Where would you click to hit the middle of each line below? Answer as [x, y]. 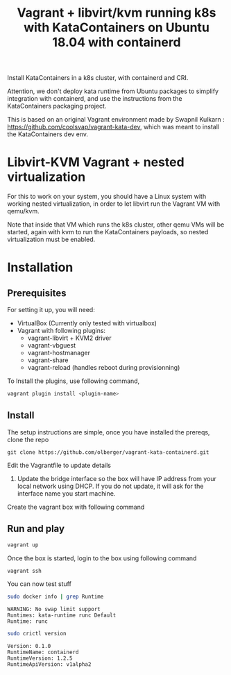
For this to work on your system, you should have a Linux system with [107, 197]
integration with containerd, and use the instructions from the [95, 99]
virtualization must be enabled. [51, 239]
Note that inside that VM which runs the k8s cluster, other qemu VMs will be [116, 225]
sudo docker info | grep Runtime [55, 597]
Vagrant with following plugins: [61, 331]
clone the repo [28, 439]
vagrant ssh [24, 571]
